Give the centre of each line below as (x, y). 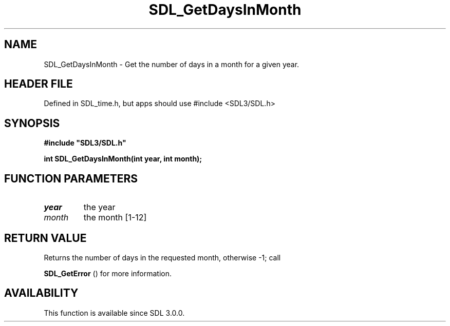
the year (99, 207)
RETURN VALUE (45, 238)
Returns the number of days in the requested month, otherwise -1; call (162, 257)
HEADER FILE (39, 84)
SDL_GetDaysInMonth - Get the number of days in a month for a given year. (172, 64)
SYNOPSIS (32, 123)
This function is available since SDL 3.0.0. (114, 313)
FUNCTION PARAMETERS (71, 178)
